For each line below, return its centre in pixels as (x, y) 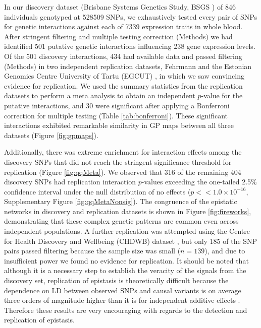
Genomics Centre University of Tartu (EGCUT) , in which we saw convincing (124, 76)
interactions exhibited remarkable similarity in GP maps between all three (119, 125)
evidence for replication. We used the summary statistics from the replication (123, 85)
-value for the (222, 95)
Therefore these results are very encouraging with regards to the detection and (126, 310)
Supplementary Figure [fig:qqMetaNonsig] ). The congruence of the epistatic (121, 201)
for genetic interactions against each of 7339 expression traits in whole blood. (123, 26)
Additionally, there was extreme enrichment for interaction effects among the (123, 152)
